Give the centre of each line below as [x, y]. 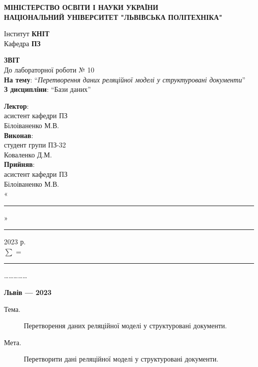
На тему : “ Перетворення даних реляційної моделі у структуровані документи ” [125, 79]
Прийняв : [19, 164]
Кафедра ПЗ [22, 43]
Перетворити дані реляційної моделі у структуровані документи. [121, 359]
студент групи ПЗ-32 [35, 145]
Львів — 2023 [28, 292]
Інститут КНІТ [27, 34]
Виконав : [19, 135]
